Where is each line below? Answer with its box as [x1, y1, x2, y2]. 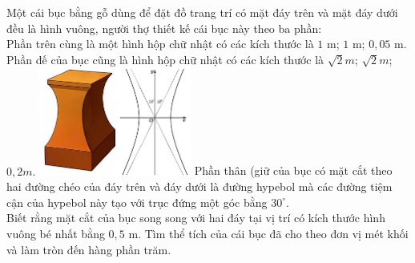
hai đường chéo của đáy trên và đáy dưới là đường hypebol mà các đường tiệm [6, 178, 393, 195]
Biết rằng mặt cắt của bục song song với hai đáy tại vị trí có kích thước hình [6, 209, 385, 226]
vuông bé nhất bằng [6, 225, 105, 241]
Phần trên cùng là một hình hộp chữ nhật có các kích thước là [6, 35, 314, 52]
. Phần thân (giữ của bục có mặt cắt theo [32, 162, 393, 179]
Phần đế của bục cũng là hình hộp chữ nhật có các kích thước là [6, 51, 324, 67]
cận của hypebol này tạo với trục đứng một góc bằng [6, 193, 268, 210]
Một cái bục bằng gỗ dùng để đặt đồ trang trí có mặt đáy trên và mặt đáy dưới [6, 4, 398, 20]
